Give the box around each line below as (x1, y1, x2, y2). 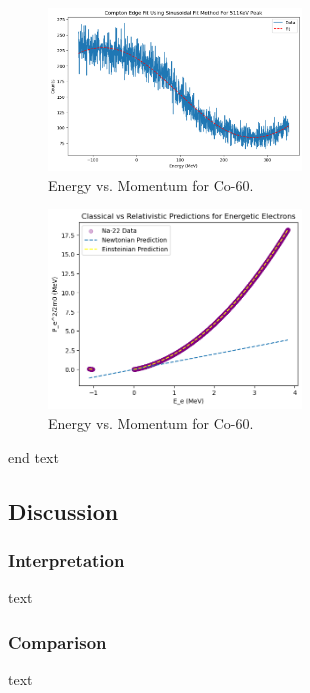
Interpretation (8, 547, 125, 572)
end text (8, 446, 59, 467)
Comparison (8, 629, 107, 654)
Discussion (8, 495, 119, 526)
